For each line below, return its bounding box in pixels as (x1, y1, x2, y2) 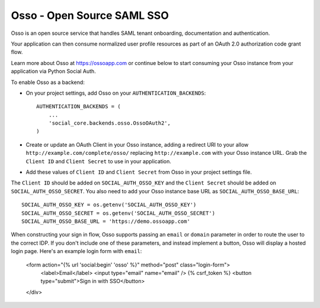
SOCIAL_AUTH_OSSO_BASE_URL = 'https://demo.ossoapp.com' (21, 218, 191, 225)
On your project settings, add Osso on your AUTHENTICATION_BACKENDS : (25, 89, 206, 96)
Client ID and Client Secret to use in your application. (25, 157, 172, 165)
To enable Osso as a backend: (11, 79, 85, 86)
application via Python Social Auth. (11, 68, 96, 75)
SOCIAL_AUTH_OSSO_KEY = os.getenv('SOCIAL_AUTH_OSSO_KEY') (21, 202, 197, 208)
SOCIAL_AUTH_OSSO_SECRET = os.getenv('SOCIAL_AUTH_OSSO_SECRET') (21, 210, 216, 216)
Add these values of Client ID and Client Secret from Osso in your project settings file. (25, 168, 252, 176)
